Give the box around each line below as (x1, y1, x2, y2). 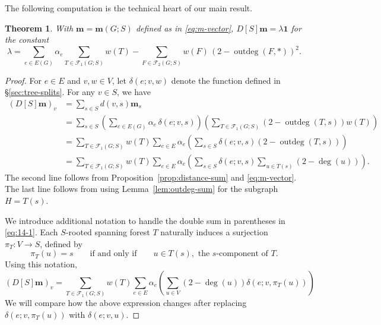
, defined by (40, 237, 82, 250)
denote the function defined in (171, 74, 281, 86)
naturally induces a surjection (160, 226, 268, 238)
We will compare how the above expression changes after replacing (5, 296, 247, 309)
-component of (216, 250, 268, 258)
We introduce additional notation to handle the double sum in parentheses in (5, 214, 285, 226)
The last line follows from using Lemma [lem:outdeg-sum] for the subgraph (5, 182, 278, 195)
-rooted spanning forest (65, 226, 150, 238)
